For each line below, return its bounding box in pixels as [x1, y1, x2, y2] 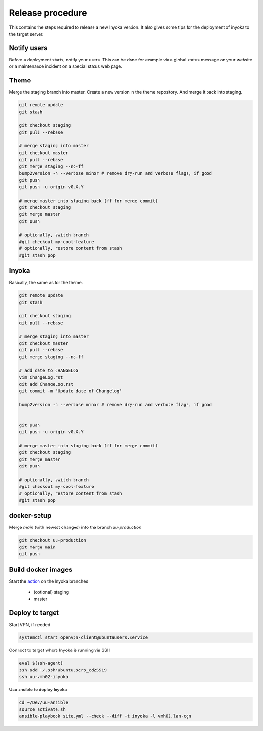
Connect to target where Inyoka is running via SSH [9, 647, 111, 653]
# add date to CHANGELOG [19, 367, 79, 373]
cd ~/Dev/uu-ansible [19, 700, 68, 705]
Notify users [9, 44, 48, 52]
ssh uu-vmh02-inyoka [19, 674, 68, 680]
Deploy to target [9, 609, 59, 617]
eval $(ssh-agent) [19, 660, 63, 666]
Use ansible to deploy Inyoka [9, 687, 67, 692]
